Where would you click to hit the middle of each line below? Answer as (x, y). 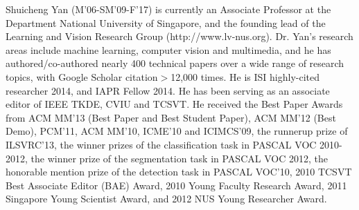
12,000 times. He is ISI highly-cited (245, 76)
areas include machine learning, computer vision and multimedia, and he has (168, 49)
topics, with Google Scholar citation (82, 76)
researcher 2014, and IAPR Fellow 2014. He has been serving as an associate (168, 90)
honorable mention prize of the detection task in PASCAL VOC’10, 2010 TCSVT (179, 172)
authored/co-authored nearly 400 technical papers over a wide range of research (175, 63)
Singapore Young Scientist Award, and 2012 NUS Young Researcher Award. (166, 199)
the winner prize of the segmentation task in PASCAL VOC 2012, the (179, 158)
